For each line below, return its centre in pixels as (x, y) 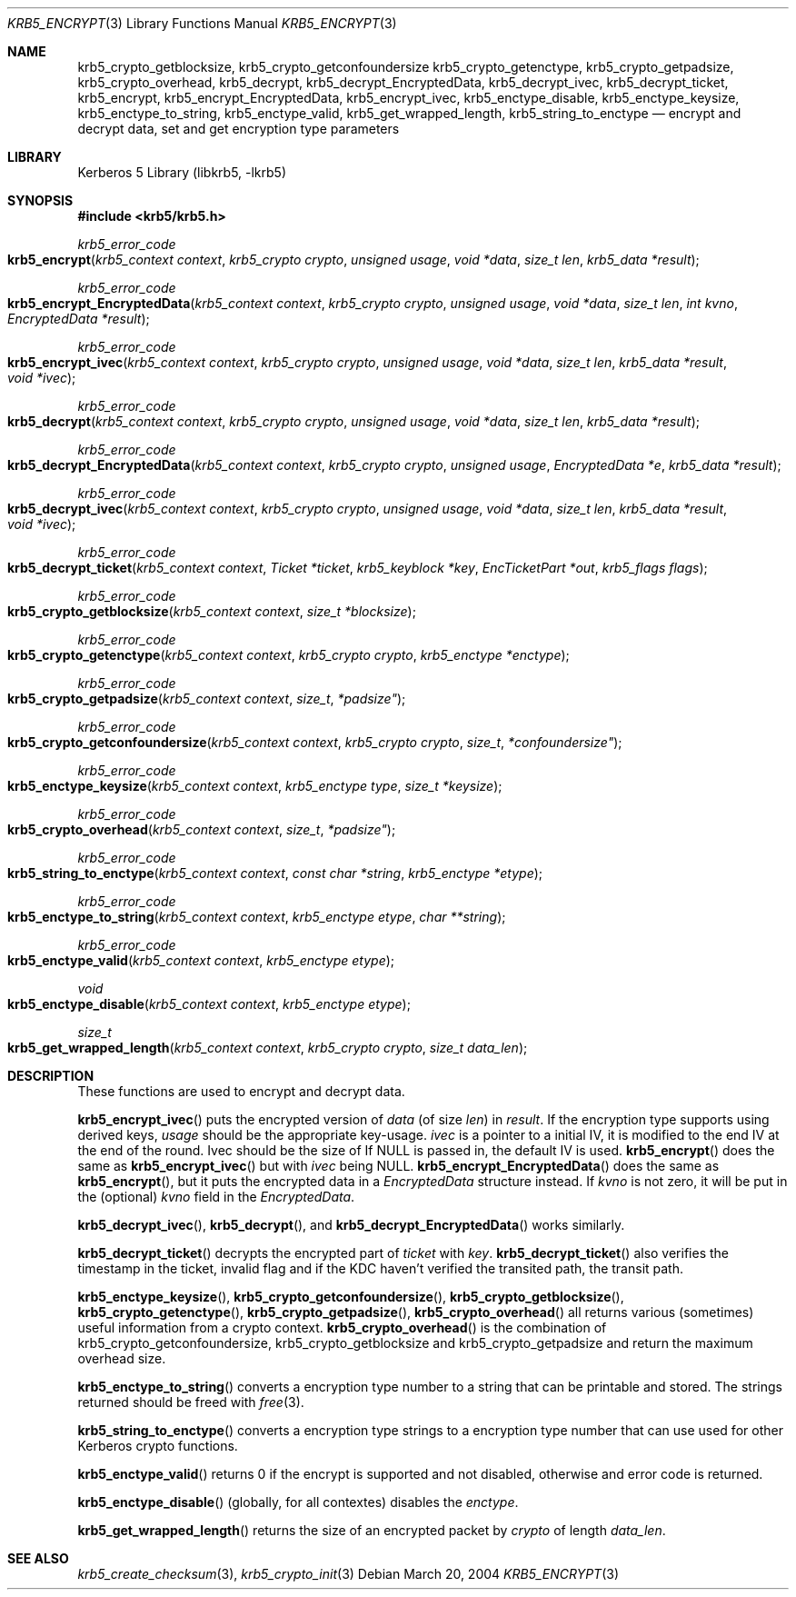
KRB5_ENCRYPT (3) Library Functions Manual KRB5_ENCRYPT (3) (202, 23)
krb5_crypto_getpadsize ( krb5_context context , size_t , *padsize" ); (207, 699)
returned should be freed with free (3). (191, 1402)
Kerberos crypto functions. (158, 1446)
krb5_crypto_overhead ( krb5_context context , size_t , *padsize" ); (202, 829)
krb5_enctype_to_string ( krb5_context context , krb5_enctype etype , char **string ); (257, 917)
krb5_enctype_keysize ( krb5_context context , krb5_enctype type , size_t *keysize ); (255, 786)
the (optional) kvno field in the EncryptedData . (216, 1197)
